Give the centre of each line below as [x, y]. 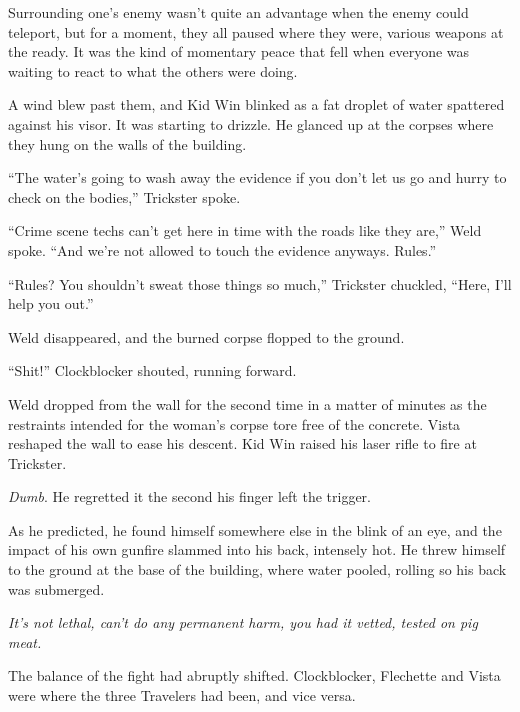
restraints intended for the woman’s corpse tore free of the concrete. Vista [234, 423]
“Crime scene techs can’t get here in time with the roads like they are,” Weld [245, 230]
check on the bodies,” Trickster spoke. [124, 196]
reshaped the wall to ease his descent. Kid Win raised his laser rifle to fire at [242, 443]
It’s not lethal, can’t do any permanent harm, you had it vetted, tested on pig [243, 622]
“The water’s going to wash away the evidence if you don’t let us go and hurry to [257, 177]
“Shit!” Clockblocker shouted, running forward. [152, 370]
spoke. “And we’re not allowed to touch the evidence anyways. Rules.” [222, 249]
